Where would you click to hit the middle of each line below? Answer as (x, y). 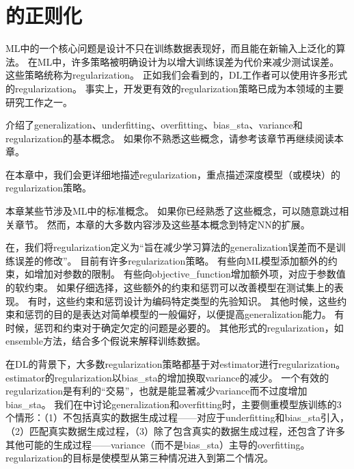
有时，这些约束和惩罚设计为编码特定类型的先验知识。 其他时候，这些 (182, 300)
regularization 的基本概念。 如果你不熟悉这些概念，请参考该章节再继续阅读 (170, 138)
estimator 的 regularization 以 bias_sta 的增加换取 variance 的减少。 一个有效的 (167, 377)
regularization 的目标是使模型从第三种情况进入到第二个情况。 (140, 458)
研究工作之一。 (39, 102)
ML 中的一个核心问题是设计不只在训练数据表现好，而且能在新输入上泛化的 (171, 48)
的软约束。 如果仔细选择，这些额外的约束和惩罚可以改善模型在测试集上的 (170, 287)
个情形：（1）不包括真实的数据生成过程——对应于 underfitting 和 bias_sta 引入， (178, 417)
